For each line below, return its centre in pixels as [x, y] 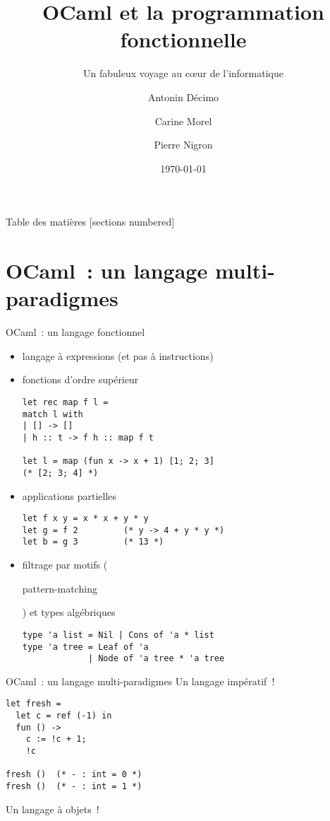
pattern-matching [60, 588]
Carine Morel [183, 121]
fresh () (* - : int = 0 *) [74, 775]
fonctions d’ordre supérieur [80, 379]
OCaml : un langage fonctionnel [75, 332]
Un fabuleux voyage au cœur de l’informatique [183, 73]
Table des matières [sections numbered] [90, 222]
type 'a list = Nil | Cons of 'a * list [118, 635]
